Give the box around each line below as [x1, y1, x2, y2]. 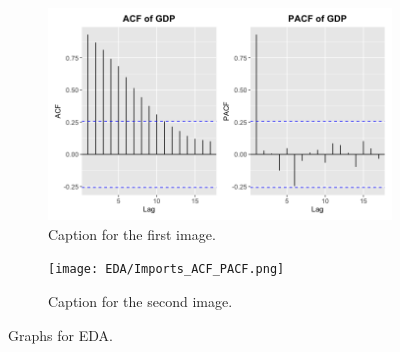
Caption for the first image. [48, 223, 216, 244]
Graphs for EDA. [8, 324, 113, 345]
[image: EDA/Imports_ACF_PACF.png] [48, 262, 285, 277]
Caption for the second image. [48, 291, 233, 312]
